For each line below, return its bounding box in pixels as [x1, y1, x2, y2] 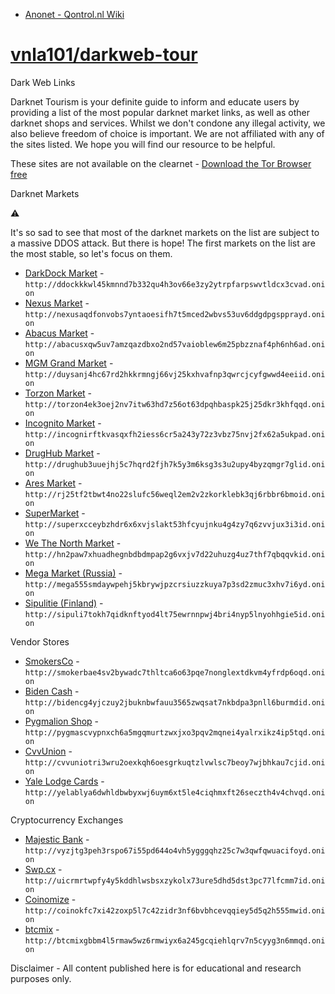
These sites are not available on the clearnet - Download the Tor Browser [10, 157, 312, 169]
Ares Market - [24, 477, 83, 489]
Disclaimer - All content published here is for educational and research [10, 962, 302, 974]
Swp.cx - [24, 863, 63, 875]
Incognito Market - [24, 417, 102, 429]
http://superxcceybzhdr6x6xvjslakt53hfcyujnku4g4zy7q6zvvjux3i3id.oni [24, 519, 326, 529]
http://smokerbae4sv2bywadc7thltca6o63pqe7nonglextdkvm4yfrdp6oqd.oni [24, 667, 326, 678]
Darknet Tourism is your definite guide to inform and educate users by [10, 95, 300, 108]
